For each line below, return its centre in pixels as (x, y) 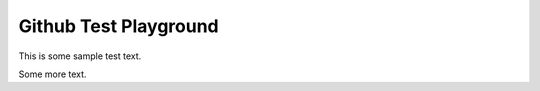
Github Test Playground (118, 26)
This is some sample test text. (80, 56)
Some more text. (52, 74)
